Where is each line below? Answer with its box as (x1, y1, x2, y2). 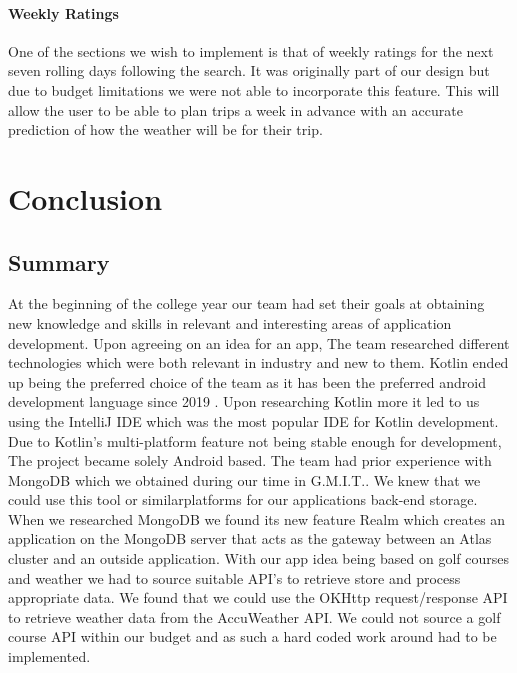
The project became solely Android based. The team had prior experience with (8, 450, 492, 471)
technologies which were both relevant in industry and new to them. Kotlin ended (8, 352, 509, 373)
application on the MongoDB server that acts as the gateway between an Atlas (8, 528, 492, 549)
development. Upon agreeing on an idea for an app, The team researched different (8, 332, 510, 353)
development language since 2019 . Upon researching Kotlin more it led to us (8, 391, 480, 412)
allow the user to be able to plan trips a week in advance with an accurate (8, 99, 463, 120)
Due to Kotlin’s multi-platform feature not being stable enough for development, (8, 430, 502, 451)
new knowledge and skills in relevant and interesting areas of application (8, 312, 452, 333)
